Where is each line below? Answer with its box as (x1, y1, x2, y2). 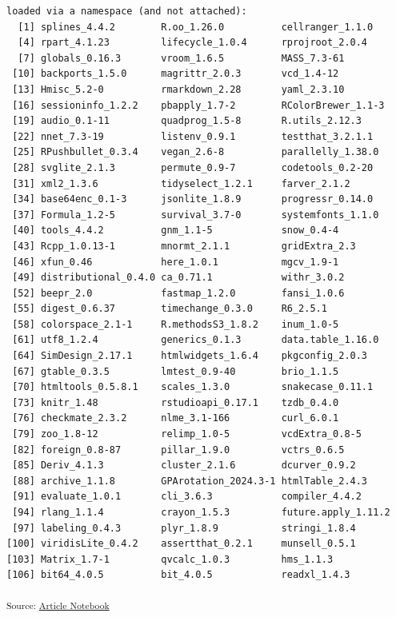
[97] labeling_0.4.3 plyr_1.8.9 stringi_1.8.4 (12, 522, 356, 534)
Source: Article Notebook (6, 598, 110, 611)
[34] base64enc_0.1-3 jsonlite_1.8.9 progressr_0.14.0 (12, 193, 374, 205)
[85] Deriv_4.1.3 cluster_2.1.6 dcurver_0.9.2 (12, 460, 356, 472)
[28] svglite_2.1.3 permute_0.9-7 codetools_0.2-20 (12, 161, 374, 173)
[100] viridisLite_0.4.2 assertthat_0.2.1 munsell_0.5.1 (6, 538, 356, 550)
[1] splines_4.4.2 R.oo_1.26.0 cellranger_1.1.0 (18, 21, 374, 33)
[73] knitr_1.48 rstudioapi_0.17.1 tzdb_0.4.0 (12, 396, 339, 408)
